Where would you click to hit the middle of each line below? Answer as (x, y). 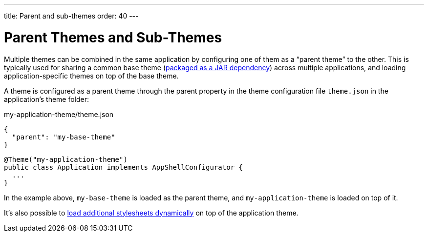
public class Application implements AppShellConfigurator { (123, 167)
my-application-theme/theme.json (59, 114)
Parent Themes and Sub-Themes (113, 37)
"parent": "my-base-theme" (64, 137)
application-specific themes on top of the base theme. (91, 76)
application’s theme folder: (47, 99)
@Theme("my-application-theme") (66, 159)
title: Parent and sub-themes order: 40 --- (71, 16)
